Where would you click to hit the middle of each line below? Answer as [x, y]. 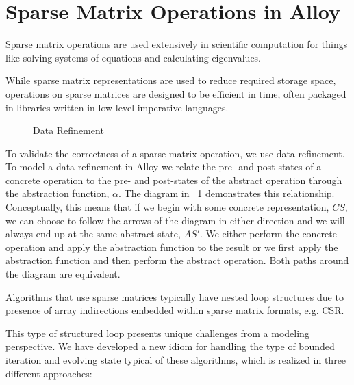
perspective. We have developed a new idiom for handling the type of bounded [170, 346]
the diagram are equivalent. [63, 274]
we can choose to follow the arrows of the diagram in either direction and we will [175, 220]
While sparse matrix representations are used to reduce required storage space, [171, 80]
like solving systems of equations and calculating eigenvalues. [134, 57]
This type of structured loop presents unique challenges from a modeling [157, 333]
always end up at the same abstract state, [93, 234]
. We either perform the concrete [268, 234]
